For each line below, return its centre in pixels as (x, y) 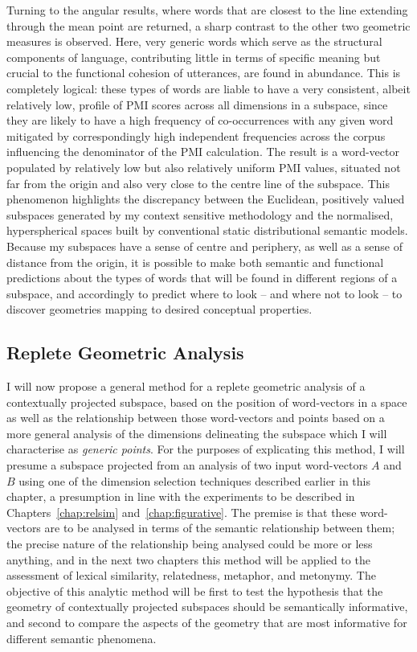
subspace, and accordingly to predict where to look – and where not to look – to (204, 293)
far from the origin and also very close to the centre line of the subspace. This (198, 183)
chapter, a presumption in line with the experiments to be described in (181, 496)
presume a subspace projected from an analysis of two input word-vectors (187, 465)
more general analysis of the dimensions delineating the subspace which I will (197, 433)
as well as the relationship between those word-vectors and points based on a (196, 418)
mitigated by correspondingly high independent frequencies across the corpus (196, 135)
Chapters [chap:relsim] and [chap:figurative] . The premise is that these (182, 512)
